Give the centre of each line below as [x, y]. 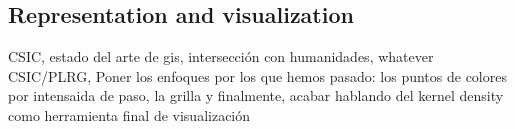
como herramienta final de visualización [129, 114]
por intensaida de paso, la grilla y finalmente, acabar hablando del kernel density [256, 95]
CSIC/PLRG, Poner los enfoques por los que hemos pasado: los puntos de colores [257, 75]
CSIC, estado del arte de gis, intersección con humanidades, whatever [221, 56]
